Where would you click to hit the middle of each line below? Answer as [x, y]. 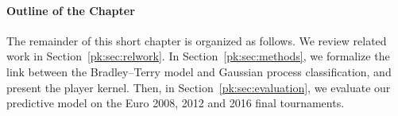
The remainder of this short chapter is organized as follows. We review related [197, 40]
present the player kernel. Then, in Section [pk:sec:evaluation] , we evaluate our [199, 87]
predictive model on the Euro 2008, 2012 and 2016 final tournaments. [176, 103]
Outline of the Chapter [71, 10]
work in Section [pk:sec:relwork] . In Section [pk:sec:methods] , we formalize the [198, 56]
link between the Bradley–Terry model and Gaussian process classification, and [199, 71]
